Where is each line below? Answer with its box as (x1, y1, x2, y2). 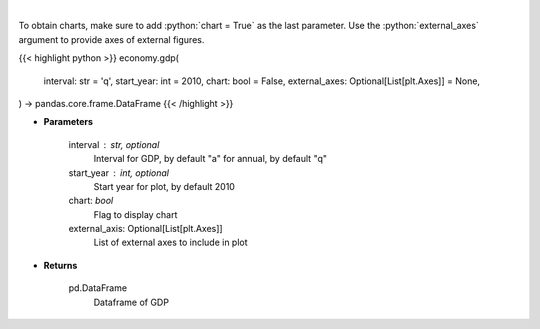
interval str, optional (68, 138, 160, 150)
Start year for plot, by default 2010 (93, 180, 235, 192)
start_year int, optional (68, 166, 170, 179)
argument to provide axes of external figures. (18, 33, 205, 45)
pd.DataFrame (68, 282, 128, 294)
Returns (43, 259, 78, 271)
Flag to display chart (93, 208, 178, 220)
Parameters (43, 116, 94, 128)
